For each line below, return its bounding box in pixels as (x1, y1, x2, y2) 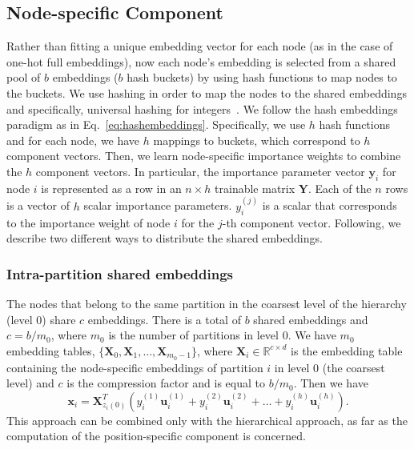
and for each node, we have (6, 131, 140, 148)
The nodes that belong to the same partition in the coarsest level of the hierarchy (6, 295, 407, 311)
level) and (6, 375, 54, 391)
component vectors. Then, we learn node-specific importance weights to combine (6, 147, 401, 164)
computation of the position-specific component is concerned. (6, 427, 306, 444)
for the (181, 214, 215, 231)
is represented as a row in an (41, 179, 182, 196)
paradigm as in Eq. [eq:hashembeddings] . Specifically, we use (6, 116, 306, 133)
